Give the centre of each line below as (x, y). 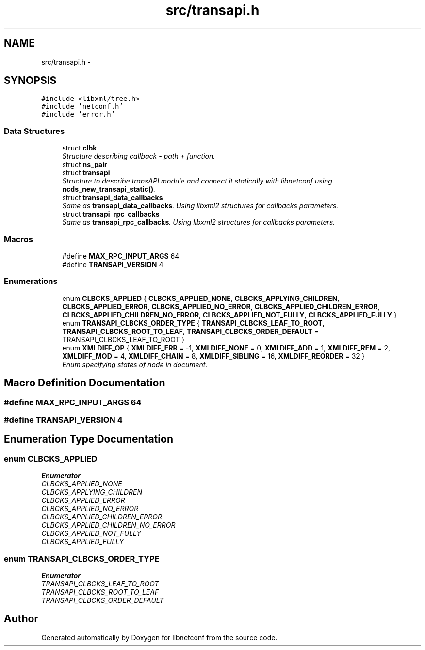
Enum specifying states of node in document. (135, 364)
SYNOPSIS (30, 81)
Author (21, 619)
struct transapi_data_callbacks (113, 198)
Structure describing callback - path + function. (139, 156)
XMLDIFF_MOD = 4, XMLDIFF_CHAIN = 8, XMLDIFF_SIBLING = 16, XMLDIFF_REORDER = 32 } (213, 356)
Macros (18, 239)
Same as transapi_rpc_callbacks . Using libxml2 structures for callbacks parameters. (199, 222)
